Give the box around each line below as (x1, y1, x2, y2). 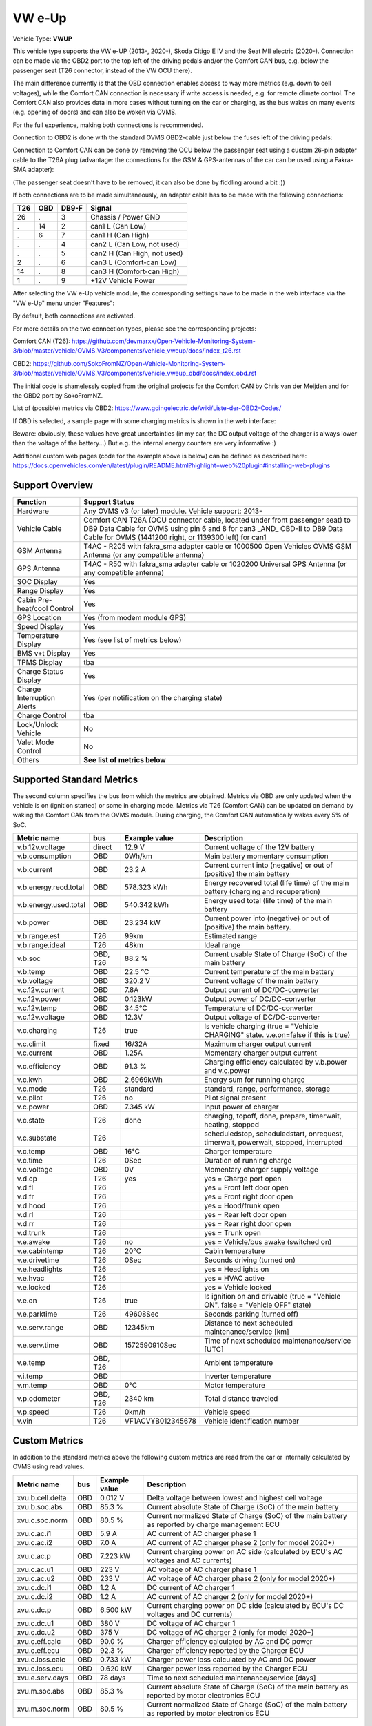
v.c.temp (17, 1147, 45, 1156)
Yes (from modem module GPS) (83, 613, 186, 623)
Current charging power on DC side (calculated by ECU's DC (147, 1600, 344, 1610)
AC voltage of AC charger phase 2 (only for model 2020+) (147, 1573, 335, 1583)
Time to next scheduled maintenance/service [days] (147, 1673, 316, 1683)
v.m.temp (17, 1381, 48, 1390)
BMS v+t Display (17, 649, 71, 659)
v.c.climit (17, 1039, 46, 1049)
